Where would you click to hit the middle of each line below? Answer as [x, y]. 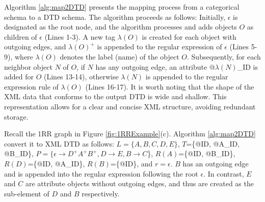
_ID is [247, 66]
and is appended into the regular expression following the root [101, 173]
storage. [16, 116]
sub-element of [27, 193]
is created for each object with [189, 36]
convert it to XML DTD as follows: [59, 143]
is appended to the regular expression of [160, 47]
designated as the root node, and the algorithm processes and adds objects [121, 27]
